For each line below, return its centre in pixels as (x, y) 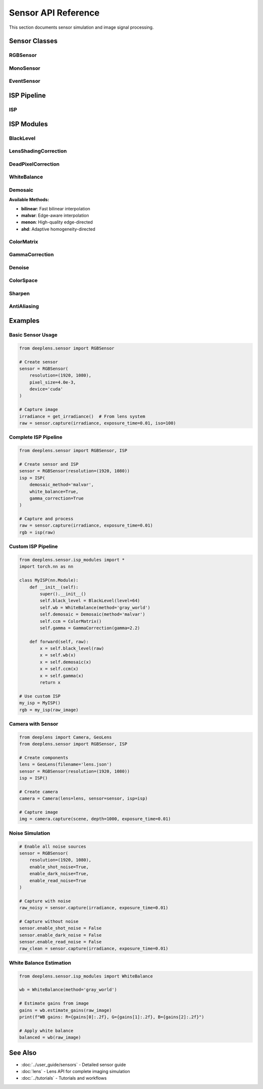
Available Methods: (29, 200)
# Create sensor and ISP (49, 464)
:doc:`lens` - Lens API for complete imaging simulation (75, 1071)
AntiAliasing (24, 306)
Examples (24, 321)
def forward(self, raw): (59, 641)
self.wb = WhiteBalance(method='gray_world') (95, 607)
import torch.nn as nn (46, 567)
